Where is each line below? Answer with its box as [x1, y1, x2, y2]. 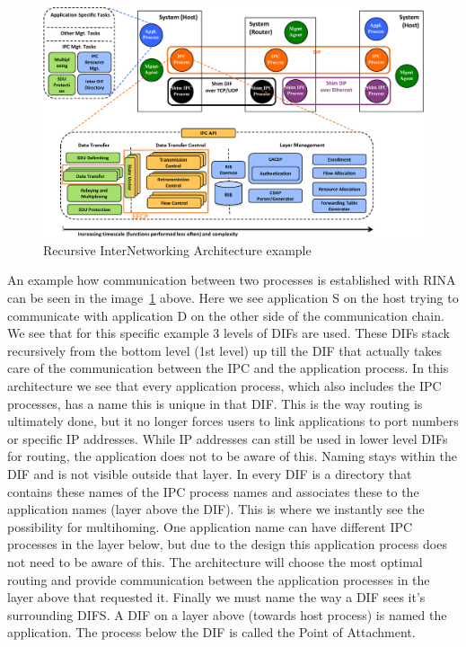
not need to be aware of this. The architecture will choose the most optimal [7, 552, 423, 571]
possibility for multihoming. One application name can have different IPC [7, 517, 413, 536]
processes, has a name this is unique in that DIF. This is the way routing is [7, 394, 423, 412]
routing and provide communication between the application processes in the [7, 570, 430, 589]
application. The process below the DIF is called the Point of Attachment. [7, 623, 416, 642]
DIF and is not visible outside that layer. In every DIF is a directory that [7, 465, 412, 483]
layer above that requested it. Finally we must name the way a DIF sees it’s [7, 588, 426, 607]
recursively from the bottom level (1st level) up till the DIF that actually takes [7, 341, 443, 359]
